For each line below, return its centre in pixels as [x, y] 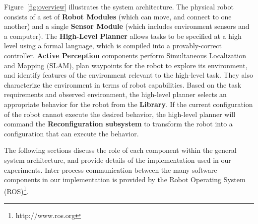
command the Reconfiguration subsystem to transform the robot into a [118, 124]
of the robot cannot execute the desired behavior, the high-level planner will [120, 114]
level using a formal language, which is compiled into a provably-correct [113, 46]
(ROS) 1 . [16, 190]
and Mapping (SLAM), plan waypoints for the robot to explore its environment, [126, 65]
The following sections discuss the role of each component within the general [120, 150]
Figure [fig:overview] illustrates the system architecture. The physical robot [119, 6]
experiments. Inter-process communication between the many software [111, 169]
